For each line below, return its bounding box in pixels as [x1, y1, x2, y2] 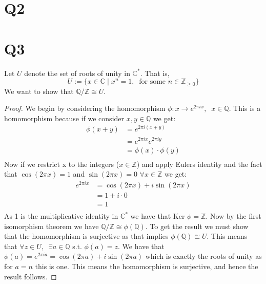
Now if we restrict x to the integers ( [4, 158, 119, 169]
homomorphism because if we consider [4, 112, 125, 123]
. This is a [229, 103, 261, 113]
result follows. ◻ [4, 271, 57, 281]
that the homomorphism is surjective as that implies [4, 231, 169, 241]
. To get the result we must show [145, 220, 249, 231]
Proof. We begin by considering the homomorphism [4, 103, 166, 113]
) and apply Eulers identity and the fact [136, 158, 262, 169]
